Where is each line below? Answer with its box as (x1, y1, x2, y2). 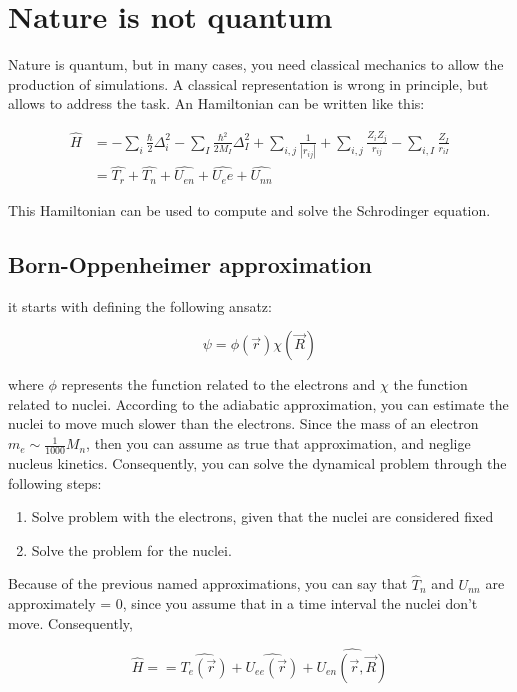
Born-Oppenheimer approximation (8, 248, 372, 279)
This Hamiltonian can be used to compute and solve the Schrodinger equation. (8, 199, 491, 220)
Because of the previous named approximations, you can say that (8, 573, 408, 594)
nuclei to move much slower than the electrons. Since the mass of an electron (8, 413, 479, 434)
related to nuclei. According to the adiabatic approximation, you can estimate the (8, 393, 509, 414)
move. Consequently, (8, 612, 133, 633)
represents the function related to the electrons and (61, 374, 376, 395)
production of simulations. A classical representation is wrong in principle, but (8, 73, 489, 94)
